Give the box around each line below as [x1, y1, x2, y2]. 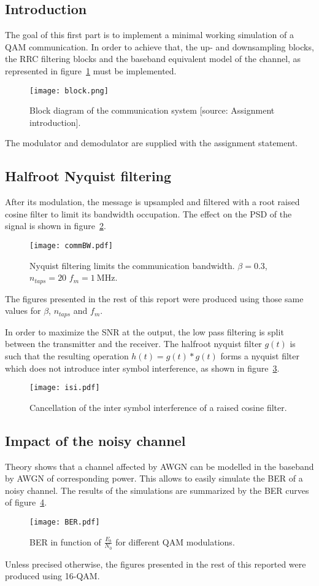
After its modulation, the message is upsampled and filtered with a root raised [5, 195, 300, 208]
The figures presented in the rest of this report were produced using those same [5, 292, 304, 305]
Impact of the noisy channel [5, 431, 186, 450]
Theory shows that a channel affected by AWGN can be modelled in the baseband [5, 459, 314, 472]
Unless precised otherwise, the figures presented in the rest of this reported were [5, 557, 306, 570]
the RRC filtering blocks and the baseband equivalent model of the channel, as [5, 52, 301, 65]
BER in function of [29, 535, 101, 548]
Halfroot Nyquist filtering [5, 166, 172, 186]
